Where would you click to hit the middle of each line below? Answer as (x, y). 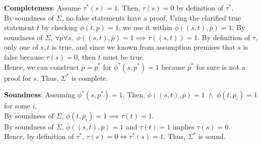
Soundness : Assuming (40, 95)
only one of (21, 47)
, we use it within (145, 27)
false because (24, 56)
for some (17, 106)
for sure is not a (221, 66)
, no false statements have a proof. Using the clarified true (151, 17)
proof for (18, 78)
